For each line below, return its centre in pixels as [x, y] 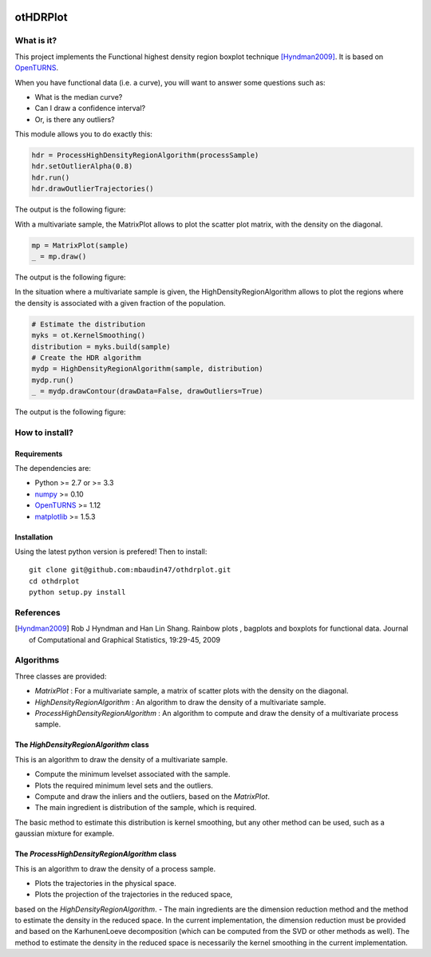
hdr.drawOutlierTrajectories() [93, 189]
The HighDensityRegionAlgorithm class [82, 745]
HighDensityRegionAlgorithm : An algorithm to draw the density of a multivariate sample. [180, 702]
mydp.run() [53, 380]
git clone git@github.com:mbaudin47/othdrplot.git [130, 570]
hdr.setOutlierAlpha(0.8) [82, 166]
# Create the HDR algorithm [86, 358]
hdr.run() [51, 177]
